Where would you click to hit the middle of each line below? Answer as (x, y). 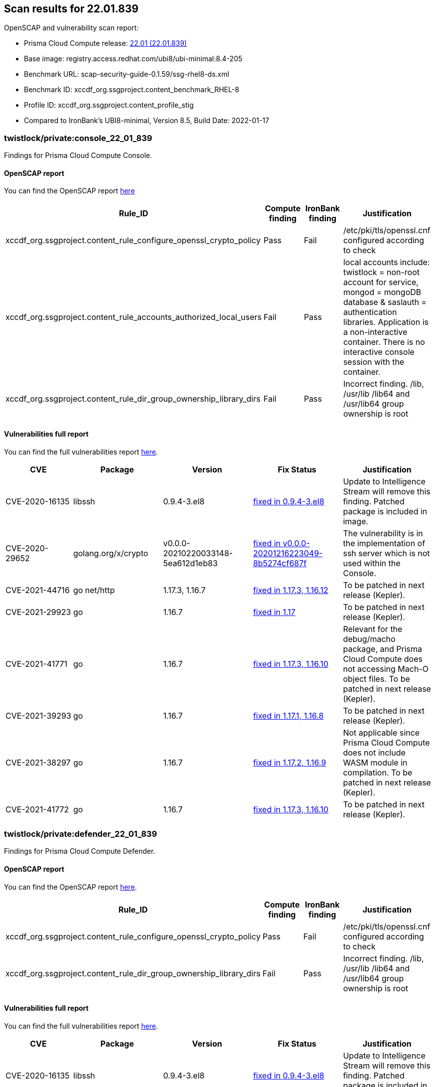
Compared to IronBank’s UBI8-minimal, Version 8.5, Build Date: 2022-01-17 (147, 121)
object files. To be (376, 679)
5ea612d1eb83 (190, 563)
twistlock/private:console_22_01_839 (78, 138)
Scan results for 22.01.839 (71, 9)
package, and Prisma (382, 649)
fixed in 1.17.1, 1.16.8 (288, 715)
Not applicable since (381, 732)
